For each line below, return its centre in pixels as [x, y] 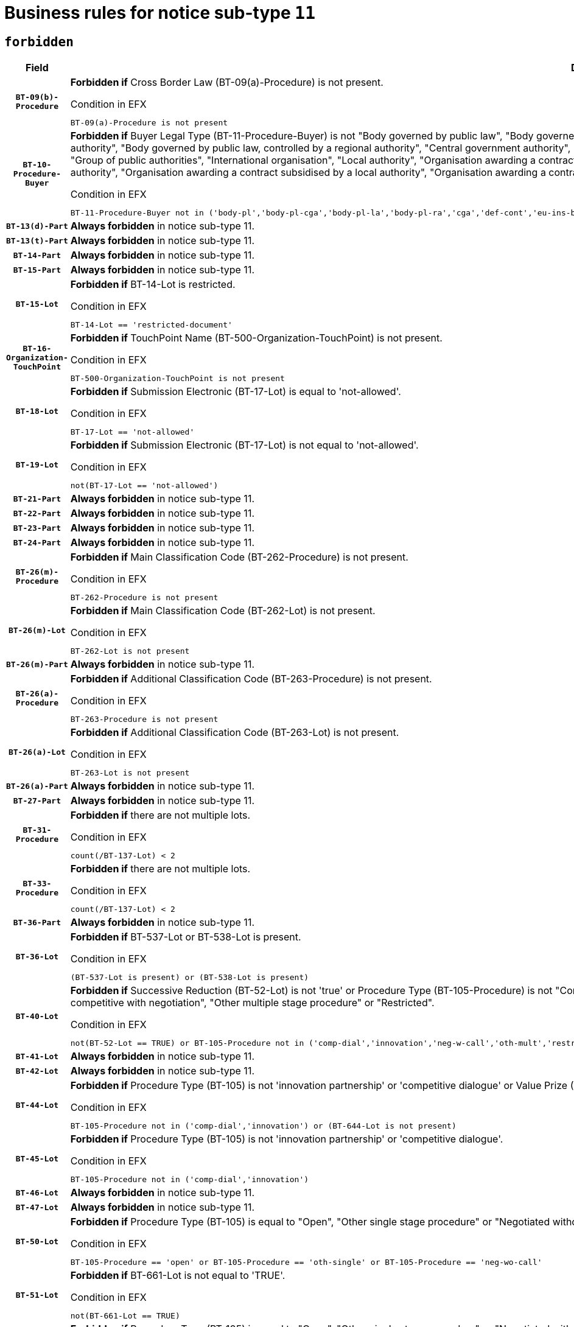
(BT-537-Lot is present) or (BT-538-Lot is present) [190, 978]
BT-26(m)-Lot [37, 630]
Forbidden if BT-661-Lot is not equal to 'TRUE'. [178, 1276]
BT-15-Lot [37, 304]
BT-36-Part [37, 922]
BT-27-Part [37, 800]
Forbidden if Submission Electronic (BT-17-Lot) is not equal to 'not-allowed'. [244, 445]
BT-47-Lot [37, 1207]
